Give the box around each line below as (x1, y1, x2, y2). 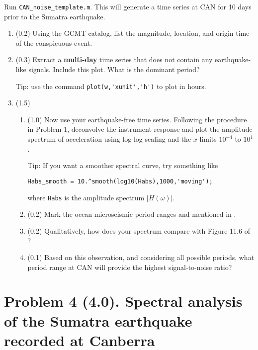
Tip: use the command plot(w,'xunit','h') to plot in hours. (15, 81, 206, 91)
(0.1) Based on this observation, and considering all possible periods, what (27, 252, 255, 262)
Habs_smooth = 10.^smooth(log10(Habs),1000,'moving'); (27, 177, 213, 185)
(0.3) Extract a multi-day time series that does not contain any (15, 54, 213, 65)
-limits (197, 134, 217, 144)
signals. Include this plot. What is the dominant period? (28, 64, 200, 75)
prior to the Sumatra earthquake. (4, 11, 105, 21)
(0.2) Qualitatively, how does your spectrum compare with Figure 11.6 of (27, 225, 250, 236)
